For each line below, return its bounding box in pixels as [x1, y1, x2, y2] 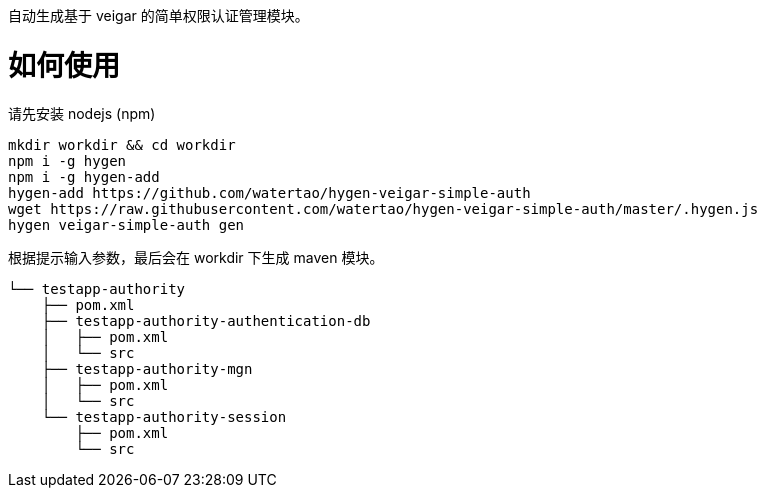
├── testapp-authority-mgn [41, 360, 253, 377]
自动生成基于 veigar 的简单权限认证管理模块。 [8, 7, 309, 24]
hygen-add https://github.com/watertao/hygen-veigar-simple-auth [8, 184, 531, 201]
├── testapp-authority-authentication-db [41, 312, 371, 329]
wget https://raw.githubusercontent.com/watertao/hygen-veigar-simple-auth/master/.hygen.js [8, 200, 759, 217]
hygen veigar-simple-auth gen [8, 216, 245, 233]
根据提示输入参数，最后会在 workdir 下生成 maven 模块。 [8, 248, 384, 266]
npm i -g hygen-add [8, 168, 160, 185]
